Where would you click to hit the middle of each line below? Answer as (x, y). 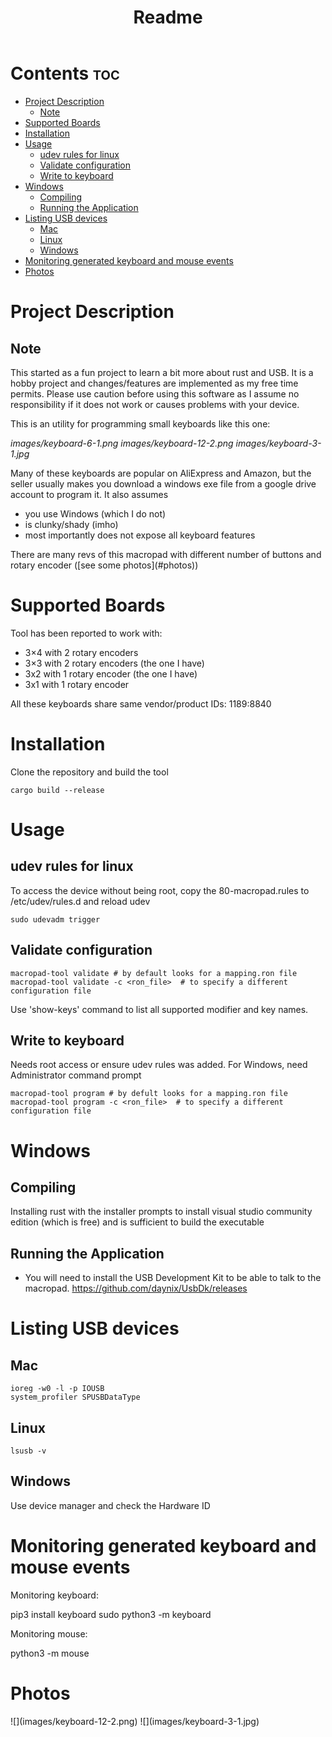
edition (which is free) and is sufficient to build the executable (137, 1222)
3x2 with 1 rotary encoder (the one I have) (111, 673)
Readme (168, 17)
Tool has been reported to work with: (86, 633)
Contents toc (65, 73)
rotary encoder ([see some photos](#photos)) (104, 565)
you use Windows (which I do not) (95, 513)
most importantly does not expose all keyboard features (140, 535)
